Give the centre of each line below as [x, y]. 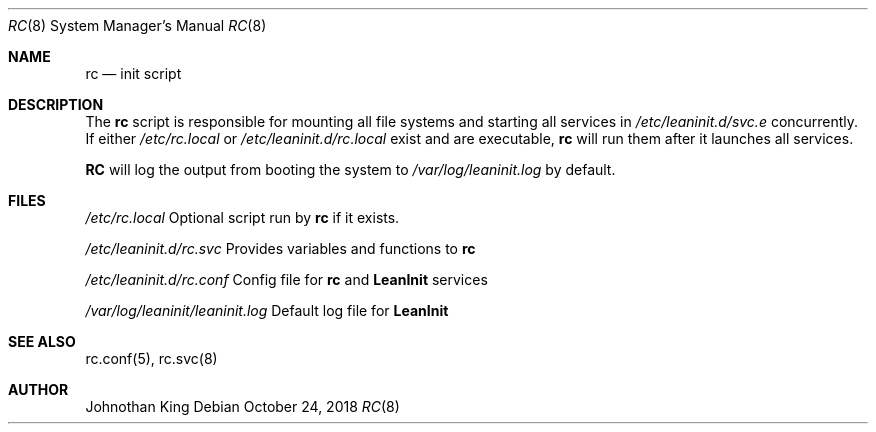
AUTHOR [38, 389]
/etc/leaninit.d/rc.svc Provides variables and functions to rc [280, 248]
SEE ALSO [42, 341]
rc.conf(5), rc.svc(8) [151, 358]
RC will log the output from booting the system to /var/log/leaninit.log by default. [350, 169]
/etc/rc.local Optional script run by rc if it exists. [242, 217]
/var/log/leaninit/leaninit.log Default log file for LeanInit [267, 310]
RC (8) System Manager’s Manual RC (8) [137, 25]
